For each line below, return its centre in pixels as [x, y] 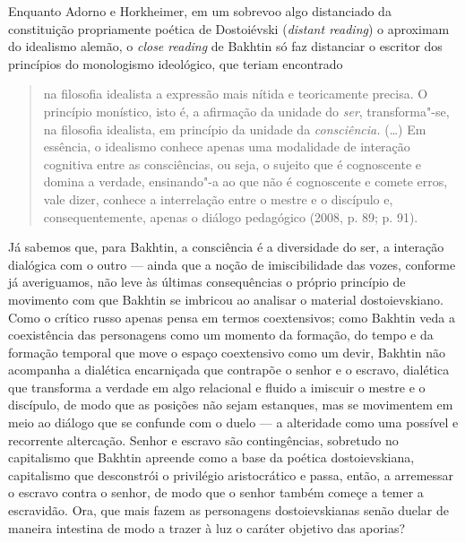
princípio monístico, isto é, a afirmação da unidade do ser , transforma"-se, [246, 111]
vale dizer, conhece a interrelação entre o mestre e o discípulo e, [218, 198]
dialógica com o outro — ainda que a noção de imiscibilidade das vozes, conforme [232, 264]
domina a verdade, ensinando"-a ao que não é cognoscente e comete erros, [245, 181]
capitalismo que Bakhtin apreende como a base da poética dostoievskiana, [211, 457]
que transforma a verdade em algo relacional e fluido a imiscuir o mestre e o [217, 387]
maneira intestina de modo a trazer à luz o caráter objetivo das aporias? [207, 527]
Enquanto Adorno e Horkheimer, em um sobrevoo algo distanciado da [200, 11]
